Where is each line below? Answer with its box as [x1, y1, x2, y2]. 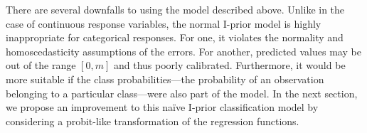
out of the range [6, 58, 76, 73]
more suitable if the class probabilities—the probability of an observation [6, 71, 324, 86]
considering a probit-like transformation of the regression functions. [6, 113, 299, 128]
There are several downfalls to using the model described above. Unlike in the [6, 2, 345, 16]
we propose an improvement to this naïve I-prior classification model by [6, 100, 319, 115]
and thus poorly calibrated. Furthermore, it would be [113, 58, 346, 73]
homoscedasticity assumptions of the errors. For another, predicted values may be [6, 43, 361, 58]
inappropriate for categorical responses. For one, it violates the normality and [6, 30, 344, 45]
